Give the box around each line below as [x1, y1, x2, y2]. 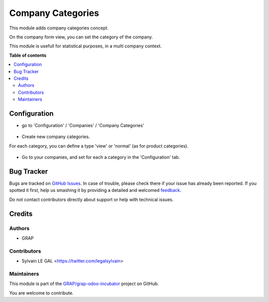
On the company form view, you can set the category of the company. [9, 34, 153, 40]
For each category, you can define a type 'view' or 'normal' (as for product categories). [9, 143, 189, 149]
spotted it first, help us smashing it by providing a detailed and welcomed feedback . [9, 187, 182, 193]
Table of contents [9, 52, 47, 58]
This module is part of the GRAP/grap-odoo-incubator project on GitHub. [9, 281, 159, 287]
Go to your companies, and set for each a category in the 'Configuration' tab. [21, 154, 180, 160]
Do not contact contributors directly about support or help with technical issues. [9, 196, 174, 202]
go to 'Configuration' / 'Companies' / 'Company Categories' [21, 122, 144, 128]
